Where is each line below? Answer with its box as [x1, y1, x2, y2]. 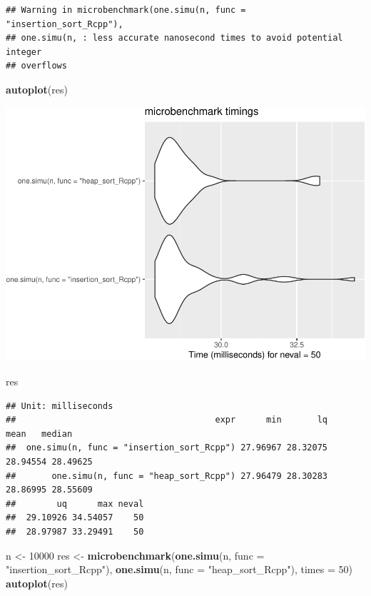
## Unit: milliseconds [6, 400, 113, 411]
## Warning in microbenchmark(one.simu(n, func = [6, 5, 246, 15]
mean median [6, 428, 73, 439]
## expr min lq [6, 415, 328, 425]
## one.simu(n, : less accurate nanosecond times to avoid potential [6, 33, 343, 44]
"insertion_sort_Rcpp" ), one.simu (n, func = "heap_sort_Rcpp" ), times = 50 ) [6, 562, 352, 577]
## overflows [6, 61, 67, 71]
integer [6, 46, 42, 57]
